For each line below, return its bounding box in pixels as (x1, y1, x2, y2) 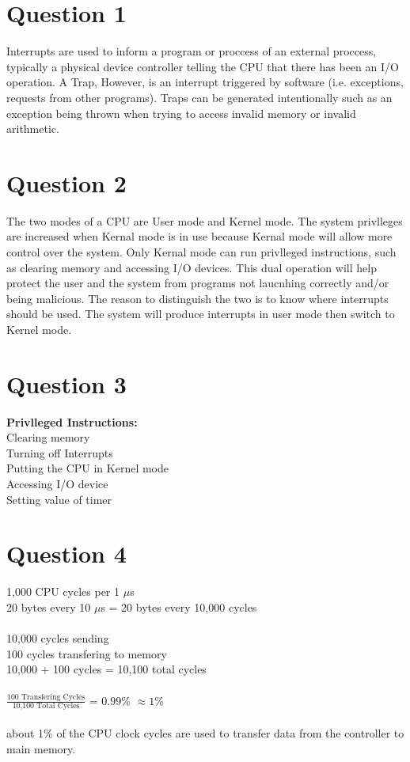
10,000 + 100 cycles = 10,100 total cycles (6, 661, 207, 677)
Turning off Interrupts (6, 444, 113, 461)
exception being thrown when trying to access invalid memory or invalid (6, 104, 356, 121)
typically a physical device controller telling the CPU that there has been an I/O (6, 58, 399, 74)
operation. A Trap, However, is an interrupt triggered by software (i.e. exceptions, (6, 74, 404, 90)
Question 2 (6, 166, 127, 199)
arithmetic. (6, 120, 59, 137)
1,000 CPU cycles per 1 (6, 583, 120, 600)
